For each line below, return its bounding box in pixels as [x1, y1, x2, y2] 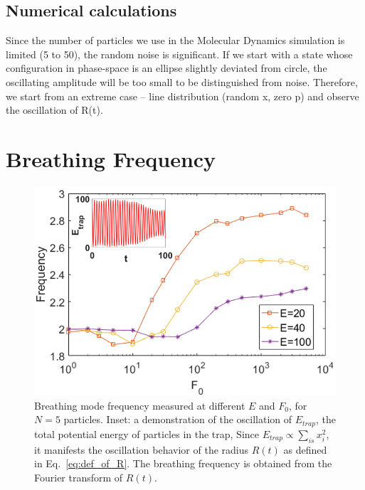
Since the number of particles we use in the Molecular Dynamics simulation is [6, 33, 345, 48]
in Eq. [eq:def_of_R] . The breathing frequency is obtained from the [34, 456, 332, 471]
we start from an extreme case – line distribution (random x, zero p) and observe [6, 88, 359, 103]
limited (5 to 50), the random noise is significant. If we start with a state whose [6, 46, 353, 61]
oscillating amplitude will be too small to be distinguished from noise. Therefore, [6, 74, 358, 89]
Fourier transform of [34, 469, 123, 484]
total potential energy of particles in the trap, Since [34, 426, 259, 441]
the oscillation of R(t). [6, 102, 103, 117]
